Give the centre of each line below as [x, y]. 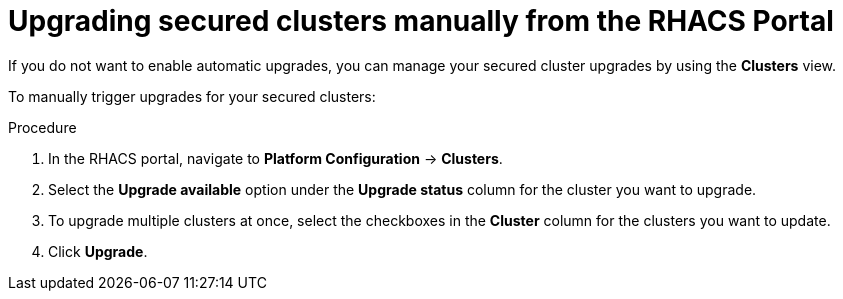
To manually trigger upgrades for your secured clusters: [192, 96]
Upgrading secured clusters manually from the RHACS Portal [421, 21]
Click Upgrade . [98, 251]
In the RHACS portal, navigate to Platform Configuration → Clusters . [275, 158]
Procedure [42, 127]
